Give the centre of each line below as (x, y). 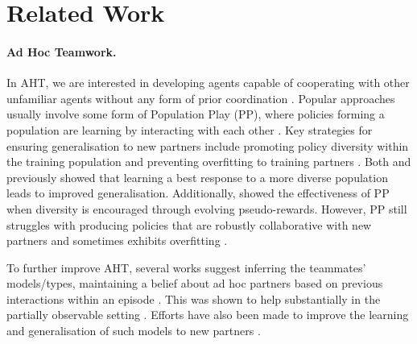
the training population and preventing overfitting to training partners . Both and (209, 162)
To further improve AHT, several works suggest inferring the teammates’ (186, 267)
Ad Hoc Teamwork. (62, 51)
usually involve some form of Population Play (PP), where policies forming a (196, 114)
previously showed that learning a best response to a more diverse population (197, 177)
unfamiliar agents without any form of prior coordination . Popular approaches (201, 98)
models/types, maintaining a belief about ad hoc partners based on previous (195, 283)
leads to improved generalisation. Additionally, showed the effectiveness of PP (198, 193)
